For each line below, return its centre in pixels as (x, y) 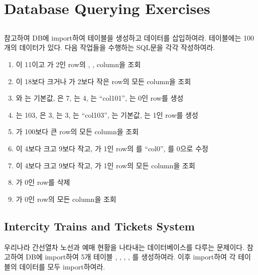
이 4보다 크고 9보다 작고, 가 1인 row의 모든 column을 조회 (105, 165)
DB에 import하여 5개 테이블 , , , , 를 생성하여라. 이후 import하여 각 (131, 257)
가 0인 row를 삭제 (43, 182)
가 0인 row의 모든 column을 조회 (66, 199)
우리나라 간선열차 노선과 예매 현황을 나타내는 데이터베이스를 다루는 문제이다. (124, 247)
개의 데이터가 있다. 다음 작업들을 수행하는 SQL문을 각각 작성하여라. (110, 47)
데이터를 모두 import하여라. (62, 266)
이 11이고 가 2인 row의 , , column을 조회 (78, 64)
